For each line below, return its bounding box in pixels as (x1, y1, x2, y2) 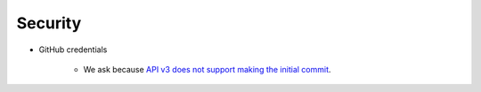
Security (16, 13, 82, 33)
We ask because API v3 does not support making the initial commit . (83, 64, 331, 74)
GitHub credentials (38, 44, 108, 55)
